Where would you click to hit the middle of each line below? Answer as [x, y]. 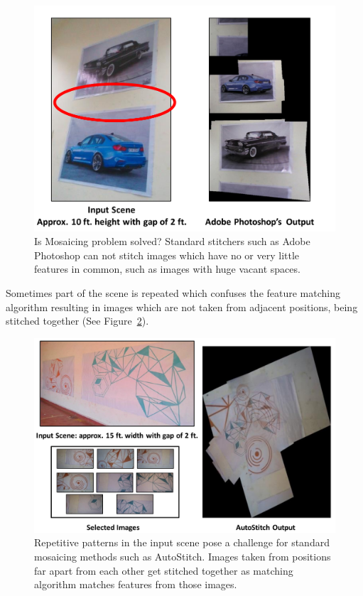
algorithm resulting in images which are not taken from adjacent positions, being [182, 307]
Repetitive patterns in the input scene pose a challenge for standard [182, 542]
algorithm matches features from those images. [136, 584]
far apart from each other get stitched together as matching [164, 570]
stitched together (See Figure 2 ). [77, 321]
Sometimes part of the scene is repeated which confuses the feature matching [173, 292]
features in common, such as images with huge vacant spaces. [167, 269]
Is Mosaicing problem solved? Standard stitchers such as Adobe [172, 241]
